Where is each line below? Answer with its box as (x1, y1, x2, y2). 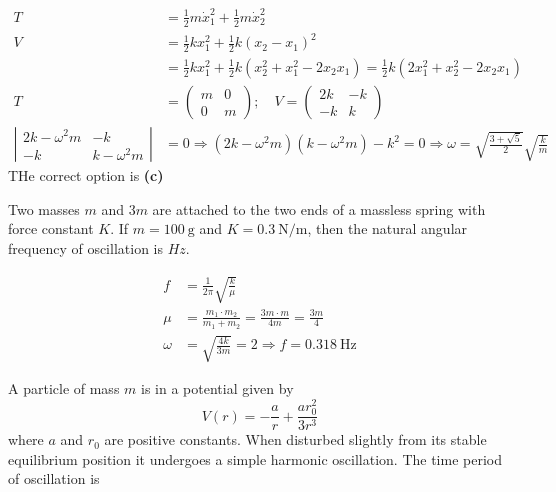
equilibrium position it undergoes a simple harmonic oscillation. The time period (8, 448, 503, 469)
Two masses (8, 198, 80, 219)
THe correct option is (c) (8, 165, 164, 186)
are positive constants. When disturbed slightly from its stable (104, 429, 487, 450)
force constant (8, 218, 94, 239)
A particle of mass (8, 378, 120, 399)
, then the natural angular (307, 218, 468, 239)
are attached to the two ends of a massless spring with (152, 198, 486, 219)
